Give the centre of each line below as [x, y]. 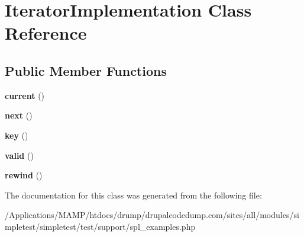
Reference [46, 33]
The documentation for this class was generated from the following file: [133, 195]
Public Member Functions [86, 70]
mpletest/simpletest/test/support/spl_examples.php [100, 226]
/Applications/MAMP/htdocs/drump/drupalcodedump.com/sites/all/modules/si [152, 215]
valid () [19, 155]
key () [17, 135]
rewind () [24, 175]
